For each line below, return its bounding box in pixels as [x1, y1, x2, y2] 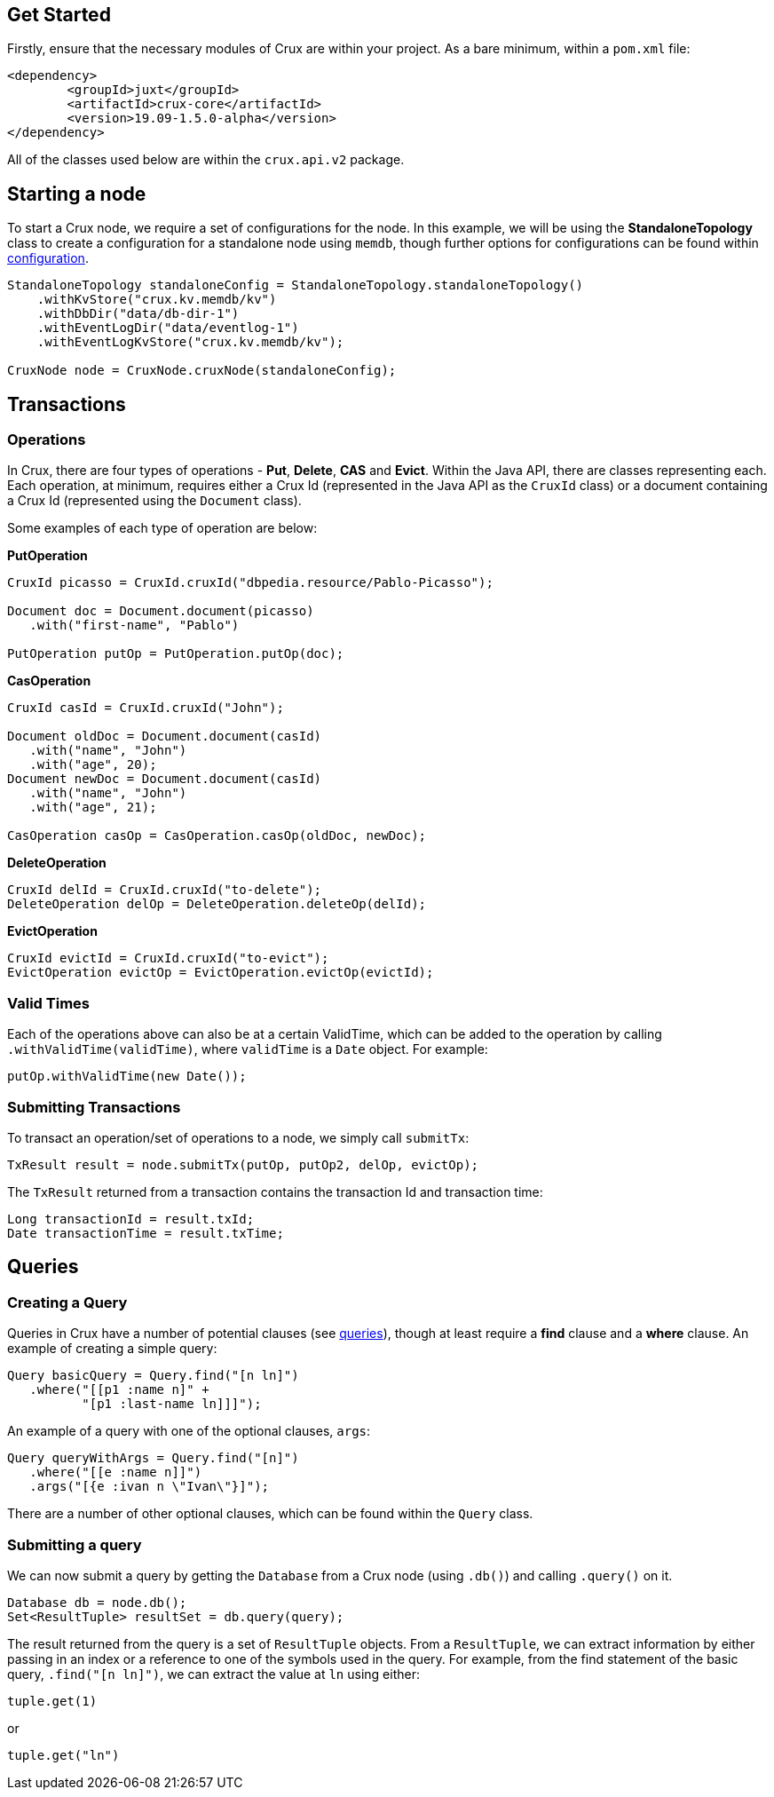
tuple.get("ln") [7, 1747, 120, 1762]
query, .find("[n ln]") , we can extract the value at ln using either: [7, 1666, 420, 1682]
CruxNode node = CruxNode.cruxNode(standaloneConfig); [7, 363, 397, 378]
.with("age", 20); [29, 757, 157, 772]
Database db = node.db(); [7, 1595, 187, 1610]
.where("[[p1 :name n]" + [29, 1382, 209, 1397]
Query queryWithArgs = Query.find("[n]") [7, 1451, 299, 1466]
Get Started [7, 4, 111, 26]
